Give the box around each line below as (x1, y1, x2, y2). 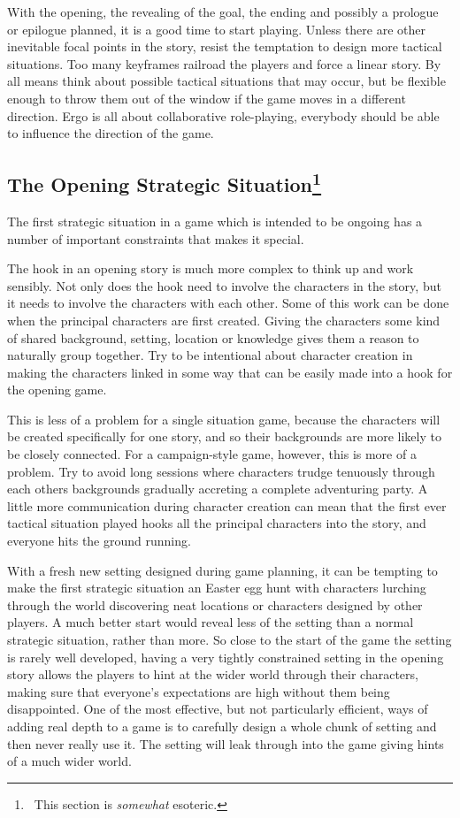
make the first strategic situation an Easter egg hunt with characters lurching (7, 578, 426, 597)
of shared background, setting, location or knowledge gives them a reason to (7, 328, 419, 347)
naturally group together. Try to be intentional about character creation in (7, 346, 413, 364)
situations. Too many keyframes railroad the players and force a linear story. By (7, 54, 441, 73)
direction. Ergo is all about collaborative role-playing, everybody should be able (7, 106, 440, 125)
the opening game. (7, 380, 107, 399)
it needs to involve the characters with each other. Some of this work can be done (7, 294, 449, 312)
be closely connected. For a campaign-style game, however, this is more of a (7, 445, 417, 463)
